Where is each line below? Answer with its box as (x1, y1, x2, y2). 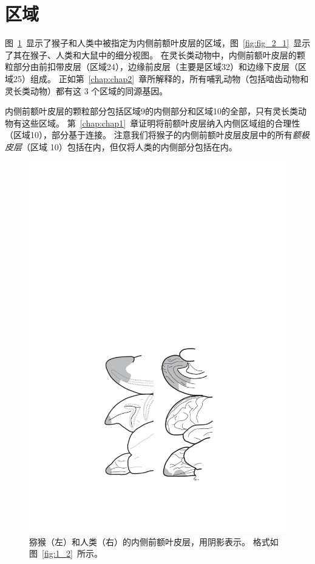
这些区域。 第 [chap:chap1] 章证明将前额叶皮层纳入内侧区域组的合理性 (21, 116, 300, 129)
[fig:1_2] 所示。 (42, 547, 103, 560)
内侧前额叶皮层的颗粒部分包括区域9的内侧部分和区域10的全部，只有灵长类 (5, 105, 298, 117)
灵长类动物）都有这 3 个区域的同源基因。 (5, 84, 168, 97)
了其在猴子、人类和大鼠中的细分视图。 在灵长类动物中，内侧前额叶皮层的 (5, 48, 297, 61)
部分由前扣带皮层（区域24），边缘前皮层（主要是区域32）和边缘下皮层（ (13, 60, 298, 73)
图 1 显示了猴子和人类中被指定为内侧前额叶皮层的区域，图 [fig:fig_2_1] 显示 (5, 37, 311, 49)
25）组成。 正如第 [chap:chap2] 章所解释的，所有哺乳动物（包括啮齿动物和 (13, 72, 309, 85)
